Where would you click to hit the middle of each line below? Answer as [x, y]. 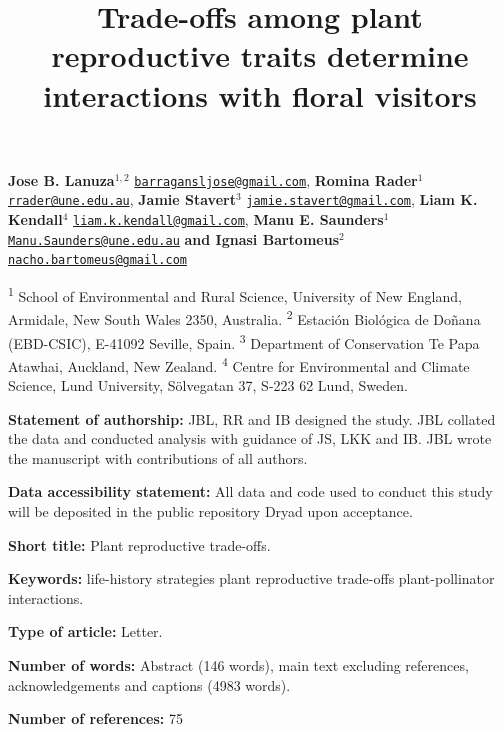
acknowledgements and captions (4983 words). [149, 684]
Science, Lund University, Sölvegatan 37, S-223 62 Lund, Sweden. [208, 385]
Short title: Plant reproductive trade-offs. [139, 544]
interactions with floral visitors [260, 94]
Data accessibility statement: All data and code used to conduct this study [250, 491]
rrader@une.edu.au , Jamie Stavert [122, 199]
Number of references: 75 [95, 718]
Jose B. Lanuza [61, 179]
